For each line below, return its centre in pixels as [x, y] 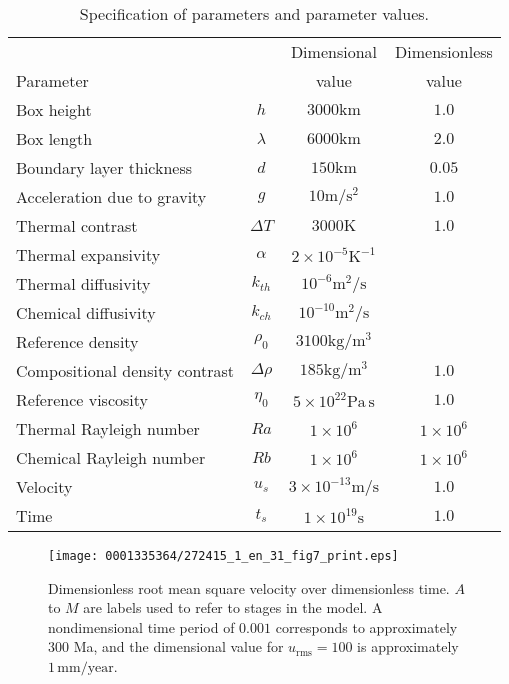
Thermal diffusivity [83, 283]
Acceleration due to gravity [111, 196]
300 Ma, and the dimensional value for [166, 646]
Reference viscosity [82, 399]
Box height [54, 109]
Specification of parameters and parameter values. [254, 13]
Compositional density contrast [125, 370]
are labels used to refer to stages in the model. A [233, 607]
